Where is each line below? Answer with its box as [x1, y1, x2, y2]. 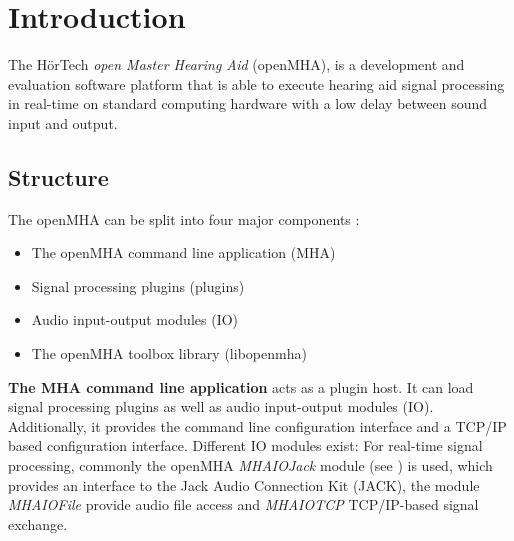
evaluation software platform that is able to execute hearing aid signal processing [8, 73, 505, 94]
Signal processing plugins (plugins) [31, 275, 245, 296]
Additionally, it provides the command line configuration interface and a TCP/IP [8, 415, 507, 436]
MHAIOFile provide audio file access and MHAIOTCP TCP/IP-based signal [8, 494, 479, 515]
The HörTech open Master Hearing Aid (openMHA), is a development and [8, 54, 465, 75]
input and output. [8, 112, 118, 133]
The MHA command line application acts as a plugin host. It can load [8, 376, 474, 397]
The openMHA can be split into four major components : [8, 208, 360, 229]
